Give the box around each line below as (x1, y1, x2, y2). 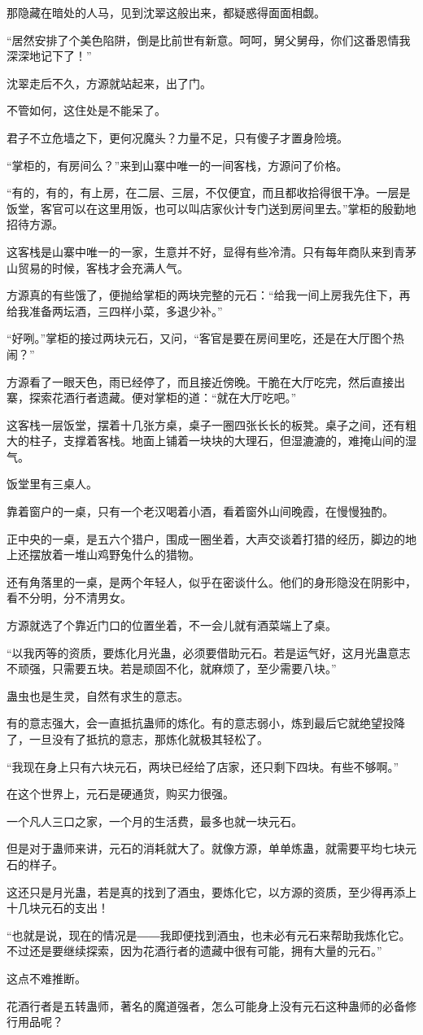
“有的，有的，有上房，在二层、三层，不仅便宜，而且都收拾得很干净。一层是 (7, 184, 411, 201)
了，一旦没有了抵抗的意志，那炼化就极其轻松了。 (7, 731, 268, 747)
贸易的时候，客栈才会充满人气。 (17, 259, 189, 276)
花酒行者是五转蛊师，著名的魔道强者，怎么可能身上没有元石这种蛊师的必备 (7, 997, 405, 1014)
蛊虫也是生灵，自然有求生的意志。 (7, 687, 189, 704)
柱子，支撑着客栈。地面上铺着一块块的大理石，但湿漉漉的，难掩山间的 (28, 432, 405, 449)
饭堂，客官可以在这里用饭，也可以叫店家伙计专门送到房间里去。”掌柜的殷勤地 (7, 199, 416, 216)
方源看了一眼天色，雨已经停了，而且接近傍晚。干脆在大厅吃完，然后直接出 (7, 373, 405, 390)
